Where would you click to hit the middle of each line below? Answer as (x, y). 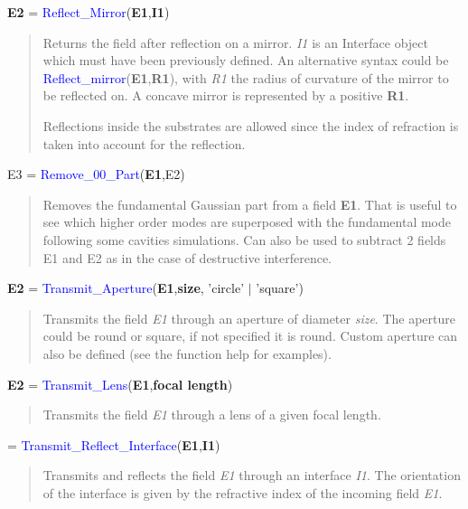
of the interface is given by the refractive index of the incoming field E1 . (243, 492)
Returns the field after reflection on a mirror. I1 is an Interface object (235, 42)
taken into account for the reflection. (144, 143)
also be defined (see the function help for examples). (187, 353)
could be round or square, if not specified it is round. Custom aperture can (250, 336)
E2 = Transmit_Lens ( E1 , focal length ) (120, 384)
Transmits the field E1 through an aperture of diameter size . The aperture (249, 318)
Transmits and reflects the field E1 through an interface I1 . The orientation (252, 475)
